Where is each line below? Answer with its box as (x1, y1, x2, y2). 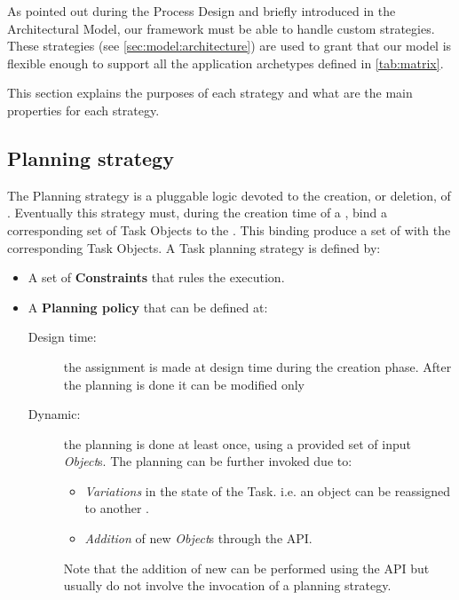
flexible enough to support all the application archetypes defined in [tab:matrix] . (7, 53, 444, 72)
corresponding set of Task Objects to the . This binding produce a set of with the (7, 220, 451, 239)
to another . (84, 499, 149, 517)
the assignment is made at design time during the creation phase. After (63, 357, 452, 375)
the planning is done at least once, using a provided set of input (63, 434, 411, 453)
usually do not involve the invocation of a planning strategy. (63, 576, 392, 595)
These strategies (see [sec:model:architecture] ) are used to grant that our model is (7, 36, 452, 55)
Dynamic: (28, 405, 81, 423)
